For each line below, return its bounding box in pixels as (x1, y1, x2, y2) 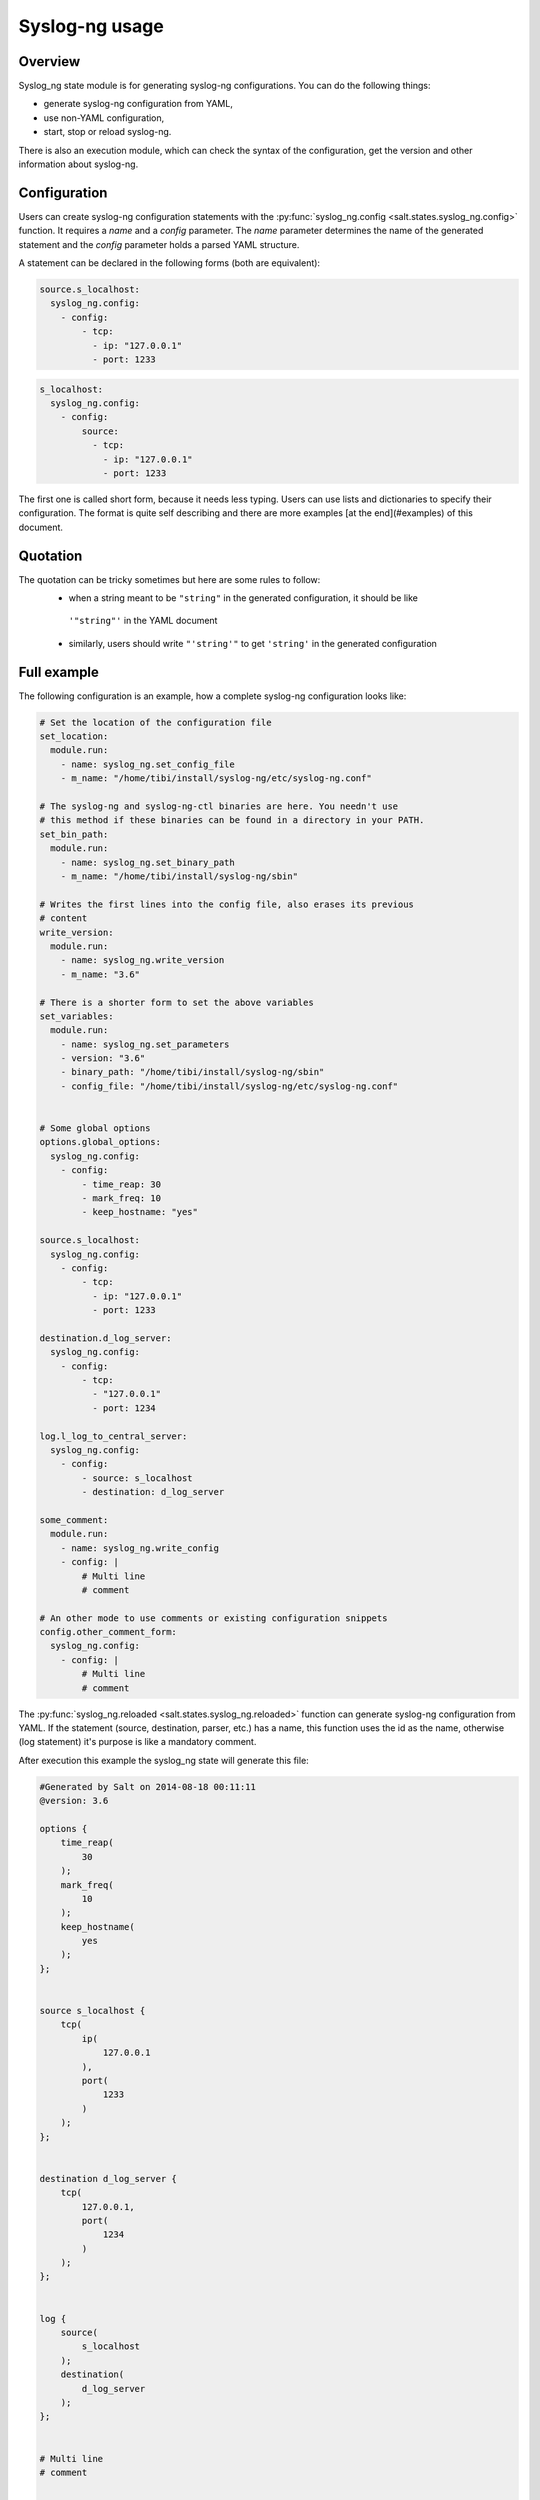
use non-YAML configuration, (43, 111, 165, 124)
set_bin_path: (39, 828, 109, 840)
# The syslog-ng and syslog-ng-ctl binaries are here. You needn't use (39, 801, 399, 812)
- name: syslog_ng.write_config (60, 1542, 220, 1554)
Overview (18, 53, 81, 70)
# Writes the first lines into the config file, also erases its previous (39, 898, 415, 910)
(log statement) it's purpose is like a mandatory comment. (18, 1736, 257, 1748)
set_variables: (39, 1010, 114, 1022)
